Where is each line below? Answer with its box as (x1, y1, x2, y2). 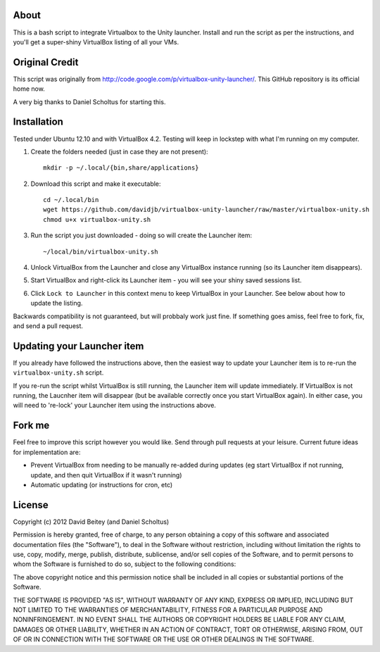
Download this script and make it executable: (30, 180, 161, 188)
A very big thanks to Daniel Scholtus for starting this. (13, 97, 166, 106)
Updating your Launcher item (13, 340, 144, 352)
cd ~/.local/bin (43, 196, 99, 204)
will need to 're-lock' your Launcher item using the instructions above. (13, 401, 216, 410)
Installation (13, 116, 63, 128)
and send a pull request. (13, 321, 84, 330)
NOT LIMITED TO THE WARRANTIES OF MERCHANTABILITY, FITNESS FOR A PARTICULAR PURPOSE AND (13, 606, 323, 614)
